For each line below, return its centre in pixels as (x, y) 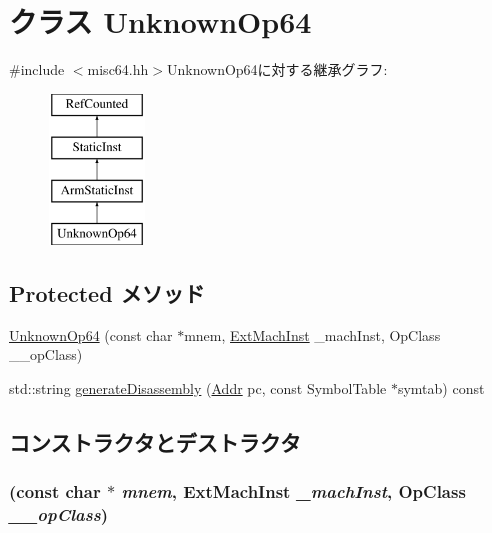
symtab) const (441, 387)
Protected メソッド (107, 292)
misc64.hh (118, 69)
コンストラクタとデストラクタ (155, 441)
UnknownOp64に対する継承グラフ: (277, 69)
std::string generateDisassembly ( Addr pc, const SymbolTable (198, 387)
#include (37, 69)
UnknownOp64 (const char (91, 334)
